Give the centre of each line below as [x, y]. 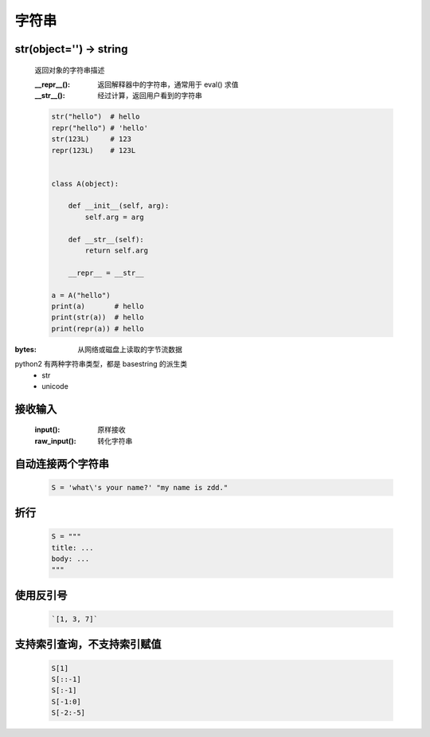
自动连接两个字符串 [62, 463]
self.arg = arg [115, 217]
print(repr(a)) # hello [98, 328]
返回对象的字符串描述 [70, 70]
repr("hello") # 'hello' [100, 128]
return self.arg [117, 251]
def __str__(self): [106, 239]
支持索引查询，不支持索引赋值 [88, 644]
